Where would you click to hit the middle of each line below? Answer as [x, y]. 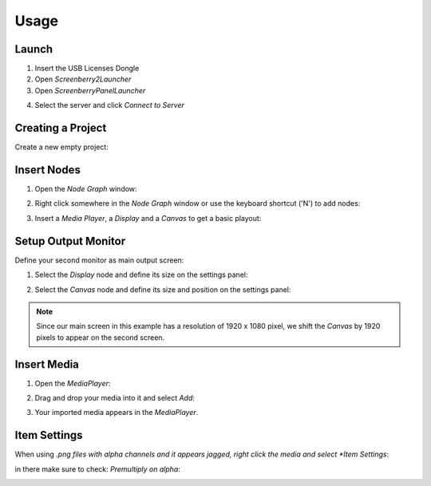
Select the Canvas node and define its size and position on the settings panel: [163, 289]
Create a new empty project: [62, 147]
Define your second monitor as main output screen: [99, 260]
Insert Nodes [48, 170]
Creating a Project [61, 128]
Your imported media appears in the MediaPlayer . [117, 413]
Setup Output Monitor [70, 241]
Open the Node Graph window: [86, 189]
